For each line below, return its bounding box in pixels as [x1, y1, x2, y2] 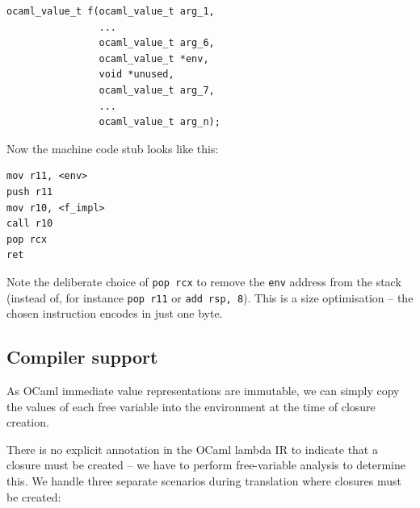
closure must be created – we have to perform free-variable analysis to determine [6, 456, 406, 473]
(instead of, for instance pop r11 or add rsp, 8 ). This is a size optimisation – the [6, 289, 414, 306]
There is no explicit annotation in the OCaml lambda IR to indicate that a [6, 440, 378, 457]
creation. [6, 414, 49, 431]
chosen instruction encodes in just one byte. [6, 305, 223, 322]
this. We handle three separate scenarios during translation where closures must [6, 472, 401, 489]
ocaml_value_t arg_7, [99, 84, 215, 96]
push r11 [6, 185, 53, 198]
